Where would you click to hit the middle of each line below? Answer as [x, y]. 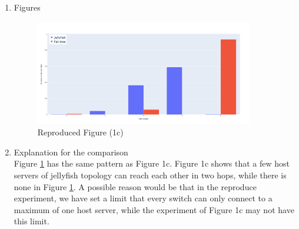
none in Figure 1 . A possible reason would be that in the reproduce [135, 186]
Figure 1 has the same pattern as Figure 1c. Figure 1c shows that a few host [152, 163]
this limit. [31, 221]
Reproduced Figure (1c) [80, 132]
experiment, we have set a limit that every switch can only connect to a [143, 198]
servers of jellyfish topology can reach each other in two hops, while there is [150, 175]
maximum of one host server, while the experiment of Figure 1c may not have [154, 209]
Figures [27, 7]
